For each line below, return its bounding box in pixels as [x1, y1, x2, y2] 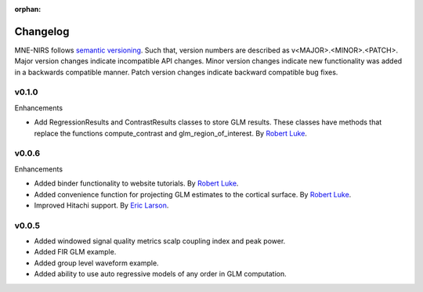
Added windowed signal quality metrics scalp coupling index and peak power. [34, 236, 286, 246]
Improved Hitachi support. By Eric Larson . [34, 200, 169, 210]
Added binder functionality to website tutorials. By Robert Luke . [34, 178, 239, 188]
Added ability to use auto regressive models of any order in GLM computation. [34, 269, 287, 279]
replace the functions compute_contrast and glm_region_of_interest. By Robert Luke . [34, 128, 307, 138]
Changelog [14, 24, 70, 38]
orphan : [14, 5, 42, 13]
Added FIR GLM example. [34, 247, 117, 257]
